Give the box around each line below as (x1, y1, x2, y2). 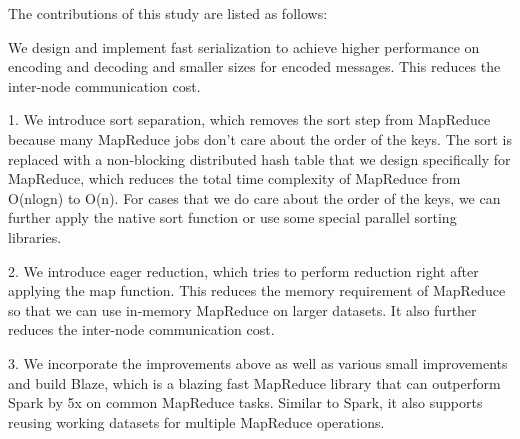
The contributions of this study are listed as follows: (8, 3, 328, 23)
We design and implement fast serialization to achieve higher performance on (8, 36, 480, 57)
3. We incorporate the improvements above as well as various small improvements (8, 352, 508, 373)
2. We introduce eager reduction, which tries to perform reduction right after (8, 260, 479, 281)
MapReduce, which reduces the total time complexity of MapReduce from (8, 168, 461, 189)
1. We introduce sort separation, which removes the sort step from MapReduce (8, 109, 491, 130)
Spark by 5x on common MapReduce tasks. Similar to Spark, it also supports (8, 392, 483, 413)
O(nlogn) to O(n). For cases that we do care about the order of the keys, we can (8, 187, 501, 208)
